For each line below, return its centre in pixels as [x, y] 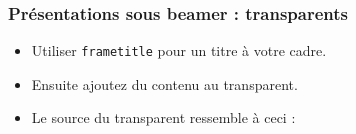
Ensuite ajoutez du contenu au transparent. [164, 83]
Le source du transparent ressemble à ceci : [163, 117]
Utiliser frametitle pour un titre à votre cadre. [179, 50]
